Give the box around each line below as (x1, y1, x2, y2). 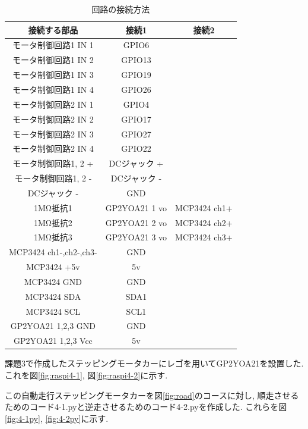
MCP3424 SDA (25, 290, 81, 302)
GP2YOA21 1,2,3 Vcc (13, 334, 93, 347)
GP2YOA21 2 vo (105, 216, 167, 228)
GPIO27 (121, 127, 151, 140)
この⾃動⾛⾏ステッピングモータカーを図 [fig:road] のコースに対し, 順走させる (5, 389, 299, 401)
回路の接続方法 (91, 3, 150, 15)
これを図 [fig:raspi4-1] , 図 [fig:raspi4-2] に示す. (5, 369, 168, 381)
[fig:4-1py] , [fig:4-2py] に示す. (5, 412, 109, 424)
